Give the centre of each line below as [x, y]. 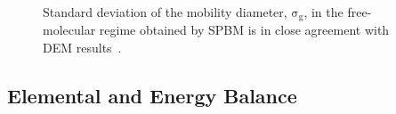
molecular [69, 30]
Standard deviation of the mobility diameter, [165, 12]
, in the [323, 12]
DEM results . [82, 48]
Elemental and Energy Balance [152, 96]
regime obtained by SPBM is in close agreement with [244, 30]
